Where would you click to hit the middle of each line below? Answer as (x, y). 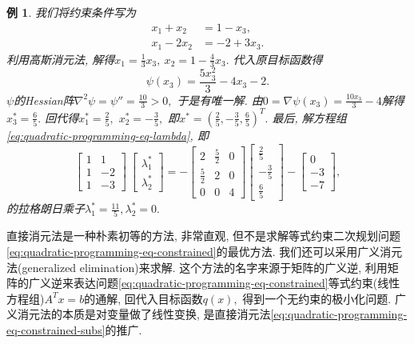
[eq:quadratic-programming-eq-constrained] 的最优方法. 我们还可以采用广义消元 (205, 252)
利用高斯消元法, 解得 (61, 59)
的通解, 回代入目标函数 (143, 298)
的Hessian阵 (44, 100)
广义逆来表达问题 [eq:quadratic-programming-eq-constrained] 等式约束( (203, 283)
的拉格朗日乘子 (46, 208)
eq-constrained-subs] (56, 330)
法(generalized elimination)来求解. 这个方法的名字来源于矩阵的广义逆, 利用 (197, 267)
